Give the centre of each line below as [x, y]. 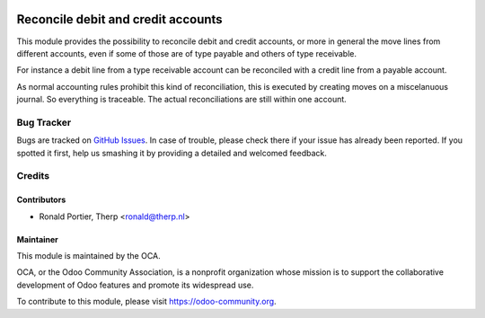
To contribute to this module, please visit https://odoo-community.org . [147, 302]
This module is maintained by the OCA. [88, 255]
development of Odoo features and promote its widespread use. [135, 285]
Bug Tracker [44, 122]
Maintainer [37, 239]
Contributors [41, 200]
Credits [33, 176]
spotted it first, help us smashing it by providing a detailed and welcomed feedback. [172, 153]
